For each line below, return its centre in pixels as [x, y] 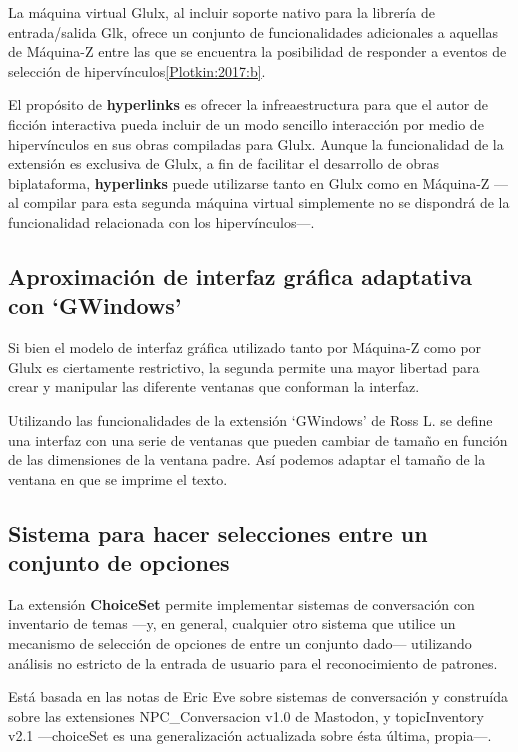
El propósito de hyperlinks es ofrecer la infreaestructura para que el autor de [248, 104]
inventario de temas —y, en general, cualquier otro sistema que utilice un [232, 623]
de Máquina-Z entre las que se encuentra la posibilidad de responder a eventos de [257, 51]
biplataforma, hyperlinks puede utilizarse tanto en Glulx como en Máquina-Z [249, 182]
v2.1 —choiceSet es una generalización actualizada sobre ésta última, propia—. [250, 735]
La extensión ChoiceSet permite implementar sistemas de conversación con [241, 603]
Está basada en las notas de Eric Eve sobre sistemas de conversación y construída [258, 696]
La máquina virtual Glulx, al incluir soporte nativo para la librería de [221, 12]
